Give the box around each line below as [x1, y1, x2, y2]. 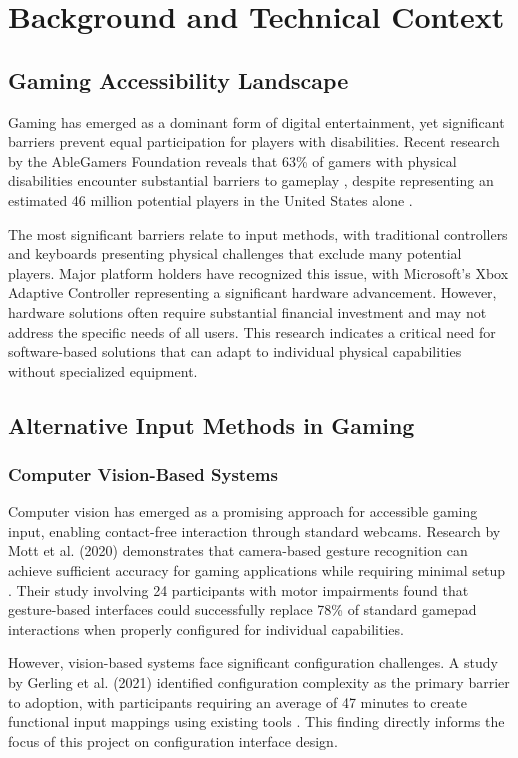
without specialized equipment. [8, 360, 198, 381]
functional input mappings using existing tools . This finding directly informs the [8, 711, 505, 732]
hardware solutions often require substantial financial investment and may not [8, 301, 487, 322]
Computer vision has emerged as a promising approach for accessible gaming [8, 501, 478, 522]
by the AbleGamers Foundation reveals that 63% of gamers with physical [8, 150, 457, 171]
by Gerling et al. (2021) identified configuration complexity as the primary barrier [8, 672, 510, 693]
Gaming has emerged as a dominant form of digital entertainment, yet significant [8, 111, 505, 132]
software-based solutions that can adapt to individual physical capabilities [8, 341, 462, 362]
